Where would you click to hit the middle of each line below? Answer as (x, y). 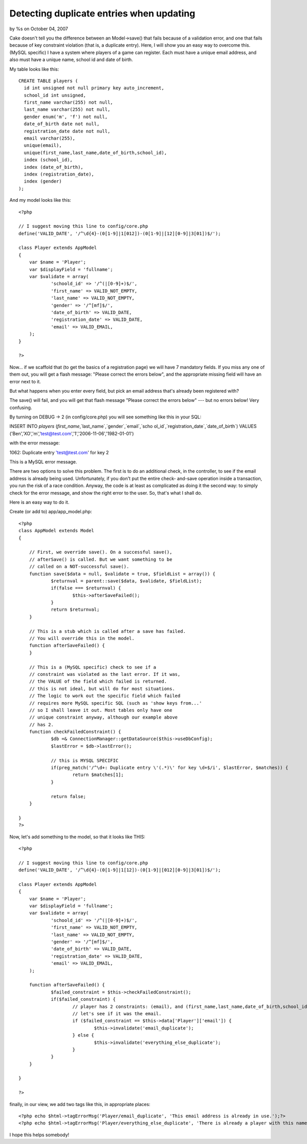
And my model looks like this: (40, 200)
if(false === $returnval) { (86, 588)
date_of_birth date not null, (62, 124)
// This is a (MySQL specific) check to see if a (92, 667)
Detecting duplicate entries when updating (102, 13)
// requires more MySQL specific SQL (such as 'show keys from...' (115, 703)
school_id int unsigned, (55, 95)
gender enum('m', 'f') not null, (66, 117)
